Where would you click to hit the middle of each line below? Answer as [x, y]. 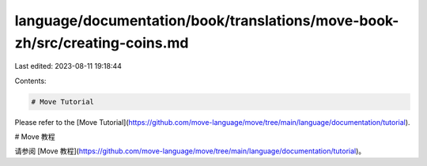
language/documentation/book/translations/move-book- [207, 21]
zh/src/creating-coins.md [102, 43]
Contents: [30, 81]
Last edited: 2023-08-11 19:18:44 [68, 66]
